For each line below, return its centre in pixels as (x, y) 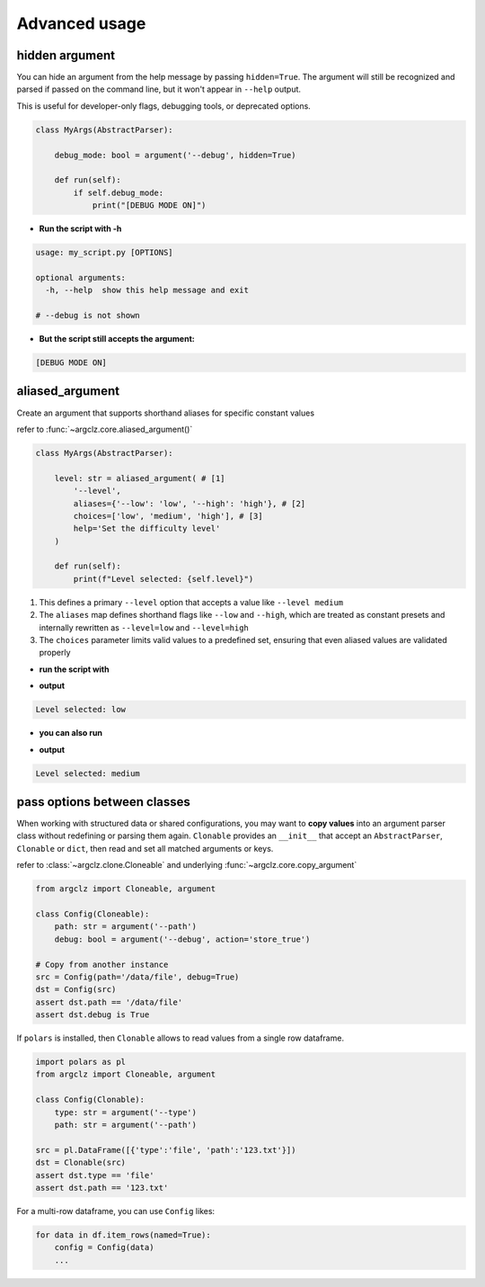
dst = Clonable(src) (80, 1163)
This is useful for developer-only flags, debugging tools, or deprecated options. (164, 106)
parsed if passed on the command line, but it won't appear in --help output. (159, 89)
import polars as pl (80, 1062)
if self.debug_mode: (119, 192)
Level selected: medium (88, 773)
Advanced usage (81, 23)
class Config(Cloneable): (93, 914)
